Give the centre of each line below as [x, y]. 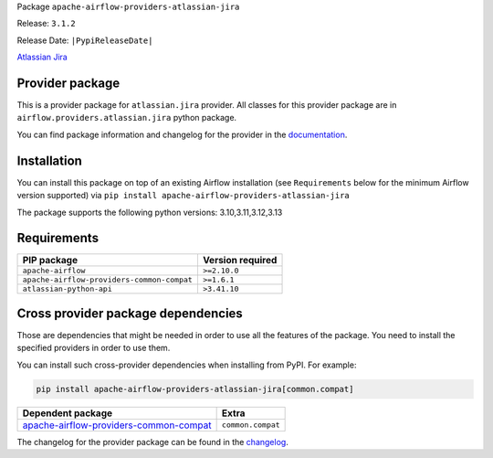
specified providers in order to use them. [94, 348]
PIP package [50, 261]
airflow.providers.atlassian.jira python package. [127, 118]
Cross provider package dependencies [130, 313]
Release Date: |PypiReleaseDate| [85, 40]
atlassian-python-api [68, 289]
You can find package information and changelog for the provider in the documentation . [182, 134]
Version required [240, 261]
